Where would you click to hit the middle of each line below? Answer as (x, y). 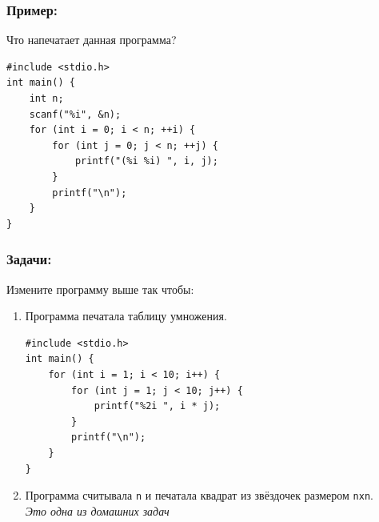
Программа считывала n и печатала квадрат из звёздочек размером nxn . (199, 495)
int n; (46, 98)
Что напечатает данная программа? (92, 40)
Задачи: (29, 259)
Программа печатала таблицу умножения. (126, 316)
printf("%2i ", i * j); (157, 406)
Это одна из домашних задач (97, 510)
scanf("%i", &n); (75, 114)
